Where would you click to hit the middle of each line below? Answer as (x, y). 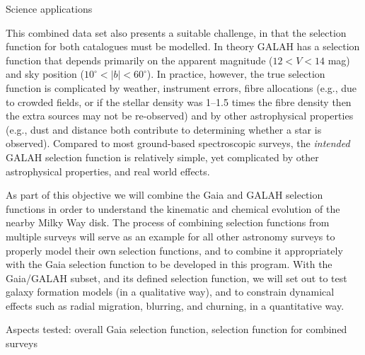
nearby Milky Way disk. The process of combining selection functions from (168, 222)
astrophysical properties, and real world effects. (108, 171)
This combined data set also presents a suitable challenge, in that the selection (176, 32)
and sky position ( (45, 74)
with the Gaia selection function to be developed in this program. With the (169, 264)
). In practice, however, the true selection (236, 74)
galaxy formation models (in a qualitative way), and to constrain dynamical (170, 292)
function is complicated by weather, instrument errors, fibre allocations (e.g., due (181, 87)
